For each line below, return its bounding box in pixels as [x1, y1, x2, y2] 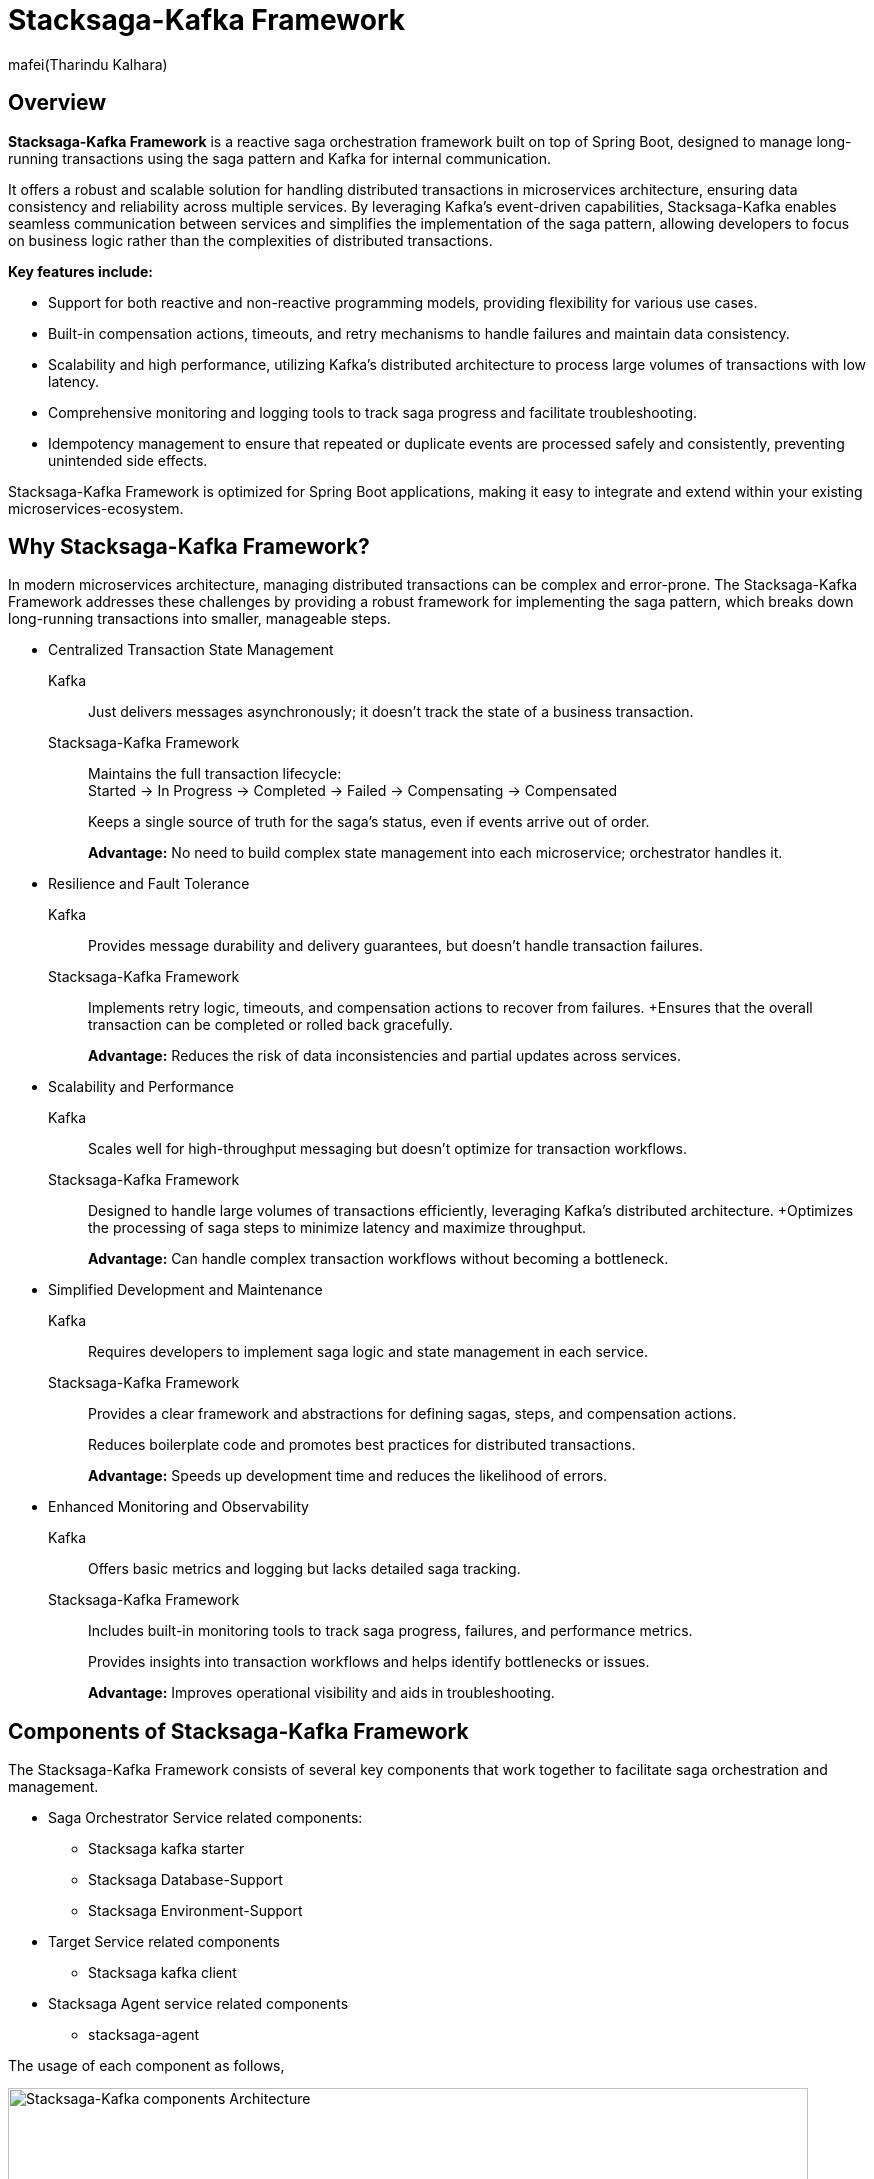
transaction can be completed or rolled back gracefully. [88, 1016, 453, 1034]
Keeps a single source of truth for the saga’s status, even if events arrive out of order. [88, 813, 650, 831]
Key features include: [8, 262, 154, 280]
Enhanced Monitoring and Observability [48, 1498, 309, 1516]
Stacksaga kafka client [88, 1964, 237, 1982]
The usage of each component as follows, [8, 2057, 285, 2075]
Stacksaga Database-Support [88, 1871, 283, 1889]
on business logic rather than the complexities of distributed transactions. [8, 231, 493, 249]
